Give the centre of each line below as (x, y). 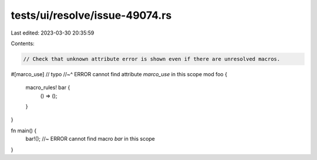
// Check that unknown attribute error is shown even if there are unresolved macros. (152, 59)
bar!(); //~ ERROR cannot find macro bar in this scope (90, 139)
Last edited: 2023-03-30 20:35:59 (53, 33)
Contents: (23, 43)
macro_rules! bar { (48, 87)
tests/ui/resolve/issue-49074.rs (91, 15)
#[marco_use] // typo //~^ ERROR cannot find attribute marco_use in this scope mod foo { (119, 74)
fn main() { (24, 130)
